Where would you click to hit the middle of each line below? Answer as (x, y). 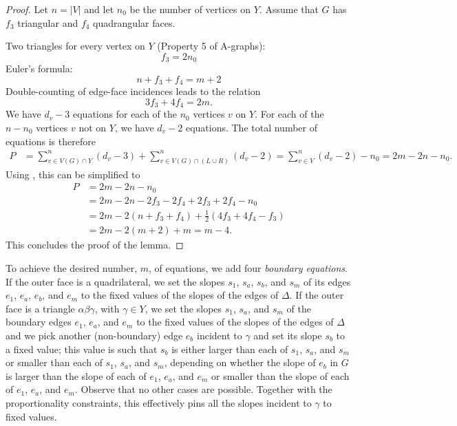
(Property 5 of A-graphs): (211, 46)
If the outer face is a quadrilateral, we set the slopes (115, 281)
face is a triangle (40, 308)
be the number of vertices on (190, 9)
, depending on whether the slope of (240, 362)
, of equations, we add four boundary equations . (248, 268)
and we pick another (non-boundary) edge (94, 336)
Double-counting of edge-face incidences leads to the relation (133, 91)
